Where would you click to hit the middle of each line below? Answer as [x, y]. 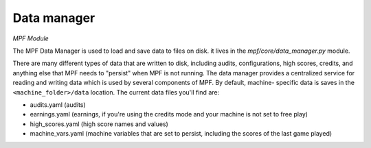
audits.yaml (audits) [58, 104]
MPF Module [31, 38]
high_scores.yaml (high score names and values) [99, 124]
